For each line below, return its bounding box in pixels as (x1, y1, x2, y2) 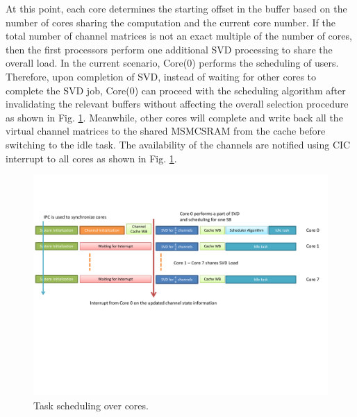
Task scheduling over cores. (33, 398, 149, 412)
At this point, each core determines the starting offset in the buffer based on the (6, 1, 347, 15)
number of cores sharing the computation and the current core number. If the (6, 15, 335, 29)
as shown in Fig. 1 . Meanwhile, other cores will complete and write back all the (6, 110, 343, 124)
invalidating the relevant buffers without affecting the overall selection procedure (6, 96, 349, 111)
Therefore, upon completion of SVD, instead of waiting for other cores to (6, 69, 317, 83)
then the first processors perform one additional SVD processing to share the (6, 42, 333, 56)
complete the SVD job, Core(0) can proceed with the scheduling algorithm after (6, 83, 346, 97)
